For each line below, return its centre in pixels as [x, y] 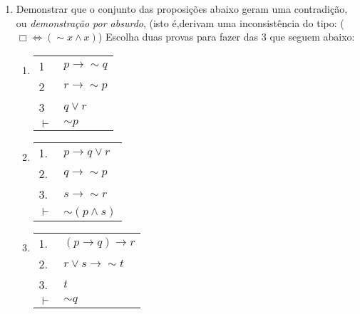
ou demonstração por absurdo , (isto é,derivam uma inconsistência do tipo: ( [180, 22]
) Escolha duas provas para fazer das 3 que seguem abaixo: [226, 37]
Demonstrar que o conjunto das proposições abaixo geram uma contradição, [182, 9]
